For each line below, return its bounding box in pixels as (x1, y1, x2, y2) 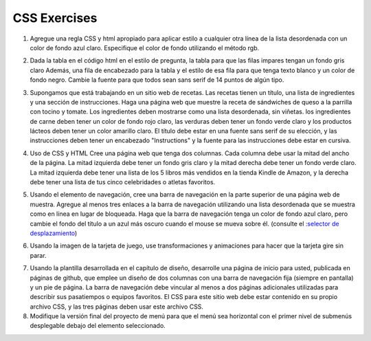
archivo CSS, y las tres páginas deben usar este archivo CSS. (30, 302, 204, 311)
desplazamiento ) (30, 229, 78, 237)
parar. (30, 251, 47, 259)
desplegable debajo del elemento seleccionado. (30, 322, 166, 330)
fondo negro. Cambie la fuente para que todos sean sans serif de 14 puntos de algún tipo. (30, 76, 284, 84)
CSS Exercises (12, 10, 98, 25)
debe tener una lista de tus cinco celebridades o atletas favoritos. (30, 178, 216, 186)
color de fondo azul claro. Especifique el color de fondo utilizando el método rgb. (30, 43, 260, 52)
